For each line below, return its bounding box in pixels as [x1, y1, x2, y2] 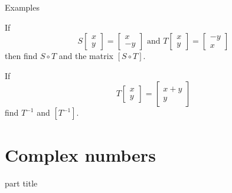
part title [5, 176, 38, 189]
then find [5, 50, 38, 62]
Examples [5, 1, 40, 13]
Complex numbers [5, 142, 156, 166]
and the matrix [58, 50, 114, 62]
